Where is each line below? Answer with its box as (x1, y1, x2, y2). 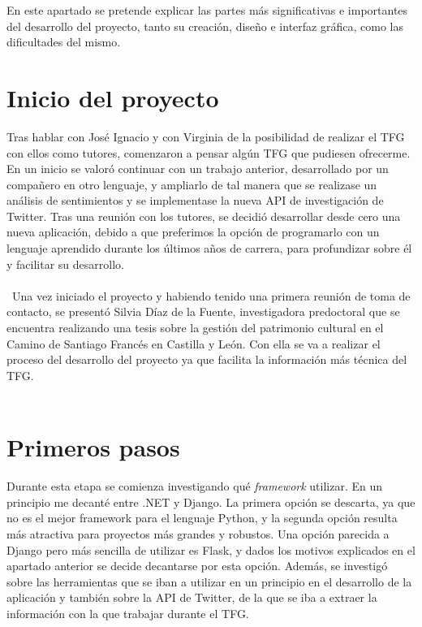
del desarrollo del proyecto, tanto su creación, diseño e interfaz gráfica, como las (6, 17, 403, 34)
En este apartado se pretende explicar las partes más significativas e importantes (6, 2, 408, 18)
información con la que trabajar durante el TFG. (6, 604, 249, 621)
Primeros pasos (6, 430, 180, 464)
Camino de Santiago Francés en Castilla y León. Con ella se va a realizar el (6, 335, 381, 352)
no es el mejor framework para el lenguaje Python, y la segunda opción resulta (6, 509, 398, 526)
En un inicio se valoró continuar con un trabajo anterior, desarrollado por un (6, 160, 389, 177)
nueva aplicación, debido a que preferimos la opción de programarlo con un (6, 223, 380, 240)
